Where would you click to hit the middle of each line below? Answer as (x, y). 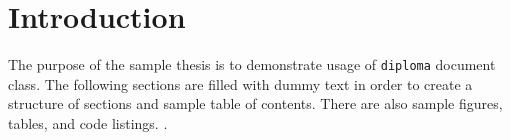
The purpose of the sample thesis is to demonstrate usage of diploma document (252, 64)
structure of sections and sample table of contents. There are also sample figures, (255, 103)
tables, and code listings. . (88, 122)
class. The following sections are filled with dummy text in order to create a (240, 83)
